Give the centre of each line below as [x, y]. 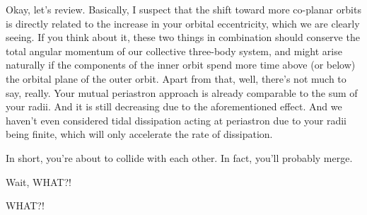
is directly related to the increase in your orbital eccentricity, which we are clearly [183, 23]
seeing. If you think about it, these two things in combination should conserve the [183, 37]
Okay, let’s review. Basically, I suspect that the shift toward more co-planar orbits [183, 9]
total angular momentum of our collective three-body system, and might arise [174, 51]
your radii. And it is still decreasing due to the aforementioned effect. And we [174, 106]
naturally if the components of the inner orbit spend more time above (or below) [181, 65]
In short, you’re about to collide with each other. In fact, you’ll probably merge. [179, 157]
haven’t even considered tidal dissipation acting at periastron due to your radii [176, 120]
